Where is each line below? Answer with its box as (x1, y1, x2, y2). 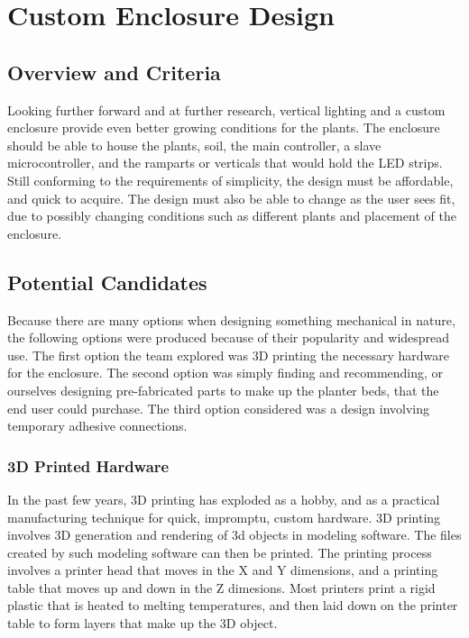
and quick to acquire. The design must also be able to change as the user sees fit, (7, 188, 455, 207)
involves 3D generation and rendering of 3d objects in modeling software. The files (7, 525, 462, 544)
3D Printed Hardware (7, 454, 170, 477)
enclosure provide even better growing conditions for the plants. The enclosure (7, 118, 440, 137)
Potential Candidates (7, 268, 207, 296)
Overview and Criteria (7, 58, 221, 86)
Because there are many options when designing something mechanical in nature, (7, 310, 455, 329)
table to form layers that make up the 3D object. (7, 614, 278, 633)
